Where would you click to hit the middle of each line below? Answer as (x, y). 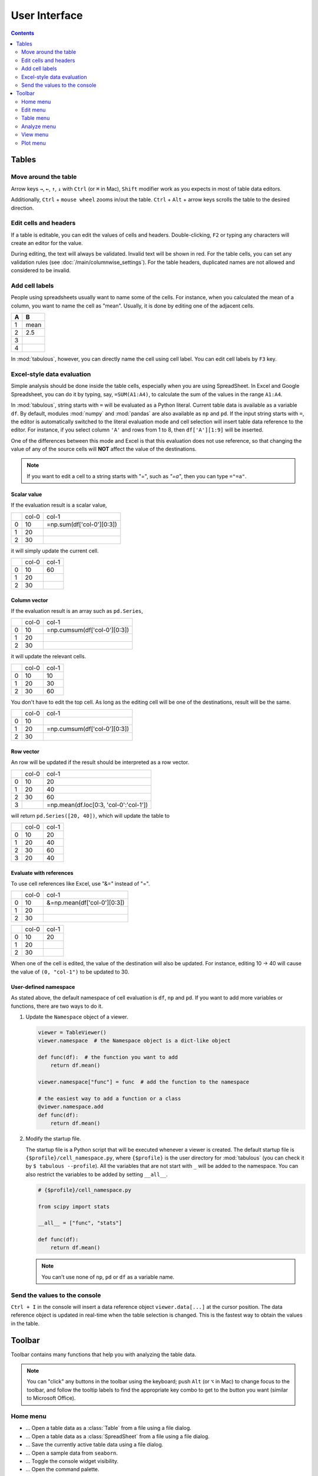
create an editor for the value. (47, 243)
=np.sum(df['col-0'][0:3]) (82, 524)
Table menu (36, 118)
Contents (23, 33)
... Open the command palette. (62, 1470)
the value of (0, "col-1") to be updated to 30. (70, 972)
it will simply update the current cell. (55, 551)
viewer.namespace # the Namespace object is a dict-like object (134, 1041)
